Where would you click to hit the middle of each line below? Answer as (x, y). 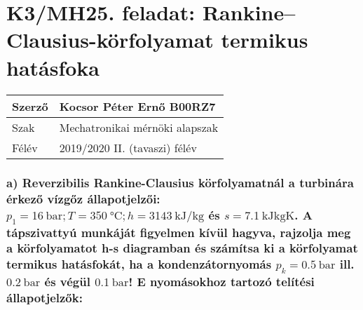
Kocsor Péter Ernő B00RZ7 (137, 106)
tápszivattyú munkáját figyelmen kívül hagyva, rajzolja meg (179, 232)
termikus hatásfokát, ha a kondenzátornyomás (139, 264)
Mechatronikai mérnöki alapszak (139, 127)
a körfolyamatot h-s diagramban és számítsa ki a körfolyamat (182, 248)
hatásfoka (53, 67)
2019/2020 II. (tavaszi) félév (128, 147)
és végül (67, 281)
